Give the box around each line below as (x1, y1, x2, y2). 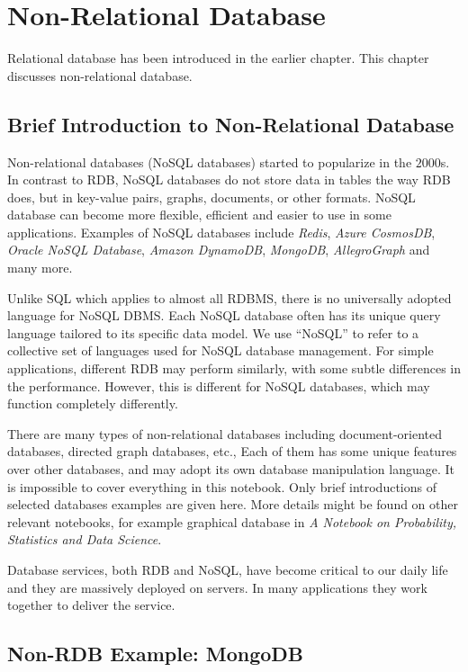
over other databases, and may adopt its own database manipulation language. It (7, 460, 455, 479)
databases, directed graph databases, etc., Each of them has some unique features (7, 442, 457, 461)
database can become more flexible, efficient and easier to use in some (7, 205, 391, 224)
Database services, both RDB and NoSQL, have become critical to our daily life (7, 560, 448, 578)
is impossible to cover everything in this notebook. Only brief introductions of (7, 477, 436, 496)
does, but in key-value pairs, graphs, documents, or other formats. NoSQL (7, 187, 416, 206)
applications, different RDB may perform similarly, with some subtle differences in (7, 359, 461, 378)
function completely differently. (7, 394, 178, 413)
